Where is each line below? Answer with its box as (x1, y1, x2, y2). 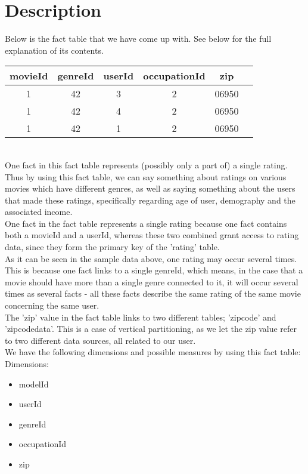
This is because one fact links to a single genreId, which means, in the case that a (5, 264, 303, 276)
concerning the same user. (5, 299, 99, 312)
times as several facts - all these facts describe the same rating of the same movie (5, 287, 301, 300)
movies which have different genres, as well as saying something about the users (5, 182, 295, 195)
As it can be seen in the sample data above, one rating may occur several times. (5, 252, 297, 264)
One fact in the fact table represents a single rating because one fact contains (5, 217, 287, 229)
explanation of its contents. (5, 44, 104, 56)
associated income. (5, 205, 73, 218)
